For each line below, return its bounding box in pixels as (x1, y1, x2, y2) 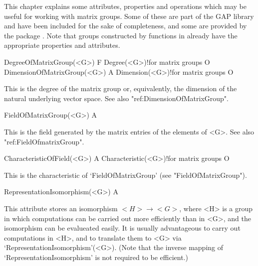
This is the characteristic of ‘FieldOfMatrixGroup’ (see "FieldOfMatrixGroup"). (4, 169, 247, 180)
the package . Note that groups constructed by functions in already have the (4, 30, 238, 40)
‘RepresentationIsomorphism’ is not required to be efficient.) (4, 252, 188, 262)
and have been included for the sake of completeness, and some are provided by (4, 20, 247, 31)
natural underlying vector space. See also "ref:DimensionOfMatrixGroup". (4, 93, 229, 103)
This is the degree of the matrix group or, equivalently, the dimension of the (4, 83, 237, 94)
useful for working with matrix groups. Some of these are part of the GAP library (4, 10, 254, 21)
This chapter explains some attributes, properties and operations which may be (4, 1, 247, 11)
